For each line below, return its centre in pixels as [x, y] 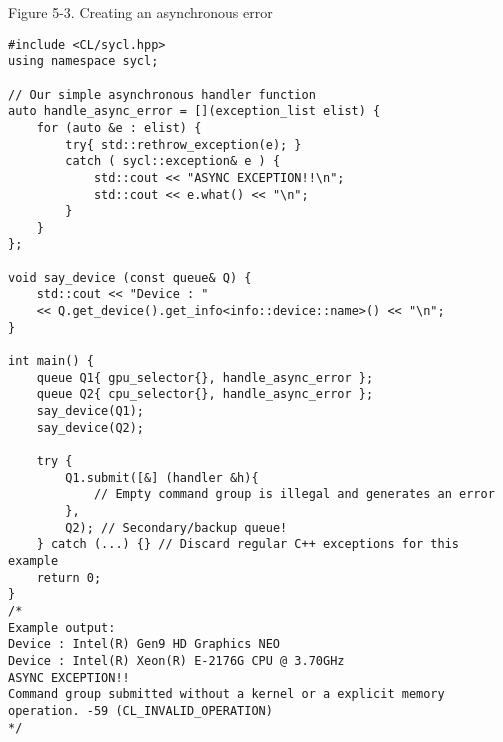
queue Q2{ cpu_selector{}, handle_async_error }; [205, 394]
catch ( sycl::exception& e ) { [173, 161]
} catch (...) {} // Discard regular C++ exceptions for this [248, 544]
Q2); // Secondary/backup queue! [176, 527]
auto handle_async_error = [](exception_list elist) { [194, 111]
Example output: [62, 627]
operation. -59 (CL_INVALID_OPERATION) [140, 710]
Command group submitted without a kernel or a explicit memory [226, 694]
